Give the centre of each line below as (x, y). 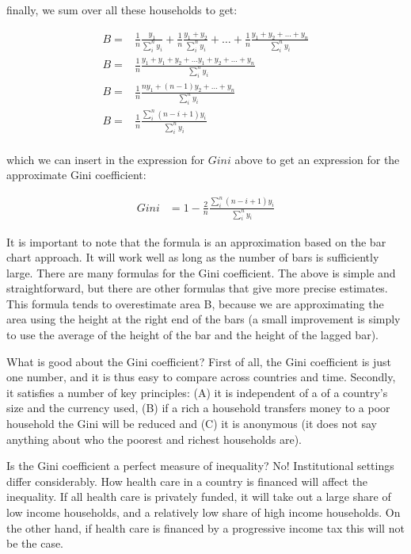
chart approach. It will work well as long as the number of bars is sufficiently (193, 257)
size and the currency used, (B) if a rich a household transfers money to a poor (198, 408)
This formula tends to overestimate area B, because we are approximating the (195, 303)
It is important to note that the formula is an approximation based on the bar (196, 241)
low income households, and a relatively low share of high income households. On (204, 512)
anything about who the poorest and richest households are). (154, 439)
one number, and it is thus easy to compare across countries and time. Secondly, (201, 377)
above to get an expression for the (317, 159)
